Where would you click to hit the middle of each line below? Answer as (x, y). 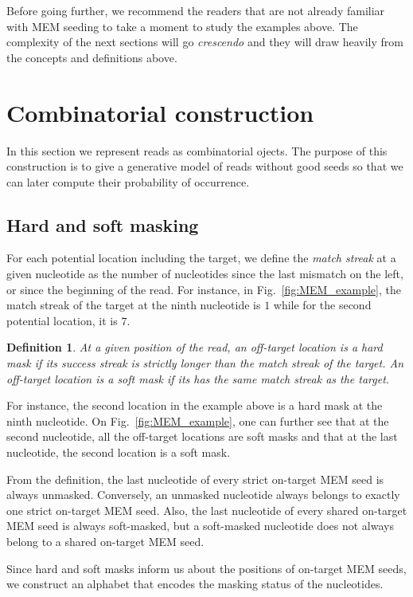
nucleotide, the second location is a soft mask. (119, 452)
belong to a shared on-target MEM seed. (105, 541)
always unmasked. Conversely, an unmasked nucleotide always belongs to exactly (203, 495)
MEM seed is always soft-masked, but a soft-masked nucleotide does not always (200, 526)
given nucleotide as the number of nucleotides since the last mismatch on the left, (205, 274)
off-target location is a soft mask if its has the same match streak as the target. (198, 378)
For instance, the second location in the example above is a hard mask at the (195, 405)
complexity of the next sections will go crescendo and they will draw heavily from (205, 42)
